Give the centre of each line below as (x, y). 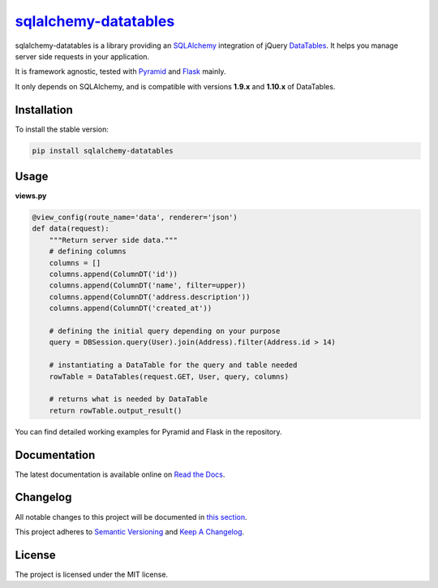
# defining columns (88, 251)
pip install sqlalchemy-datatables (103, 151)
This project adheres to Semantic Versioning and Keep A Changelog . (130, 531)
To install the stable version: (62, 129)
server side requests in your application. (82, 56)
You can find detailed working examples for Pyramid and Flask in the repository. (149, 431)
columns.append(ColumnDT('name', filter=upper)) (148, 285)
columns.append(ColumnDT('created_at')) (131, 308)
